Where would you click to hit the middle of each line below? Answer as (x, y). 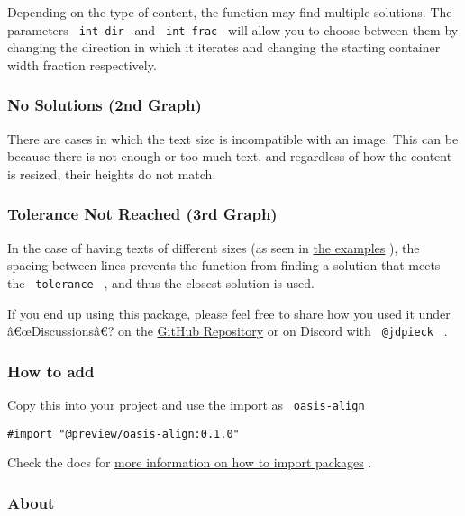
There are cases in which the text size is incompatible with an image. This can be (233, 138)
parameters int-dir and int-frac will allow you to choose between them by (233, 29)
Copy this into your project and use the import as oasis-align (186, 404)
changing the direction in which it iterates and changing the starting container (224, 47)
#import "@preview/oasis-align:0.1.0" (123, 434)
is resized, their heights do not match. (112, 173)
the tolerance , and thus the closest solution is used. (161, 282)
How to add (51, 371)
